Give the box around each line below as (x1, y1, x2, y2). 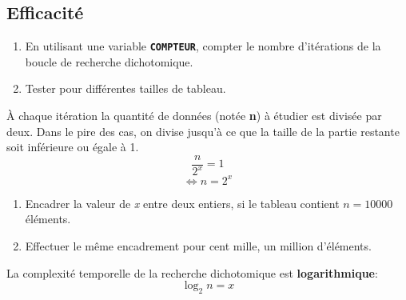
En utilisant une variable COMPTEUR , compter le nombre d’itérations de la (25, 38, 381, 54)
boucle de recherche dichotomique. (25, 53, 193, 70)
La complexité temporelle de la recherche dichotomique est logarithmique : (6, 264, 378, 281)
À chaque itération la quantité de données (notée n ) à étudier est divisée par (6, 107, 382, 124)
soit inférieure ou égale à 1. (6, 138, 139, 155)
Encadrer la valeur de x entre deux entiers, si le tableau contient (25, 194, 340, 211)
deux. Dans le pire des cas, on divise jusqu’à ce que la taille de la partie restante (6, 122, 400, 139)
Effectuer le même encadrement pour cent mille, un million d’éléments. (25, 237, 372, 254)
